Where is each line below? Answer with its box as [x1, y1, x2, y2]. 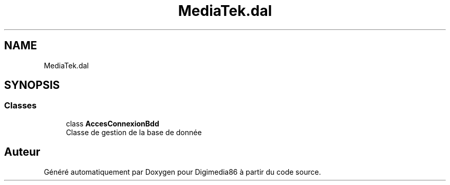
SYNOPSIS [4, 79, 60, 92]
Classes [4, 100, 37, 111]
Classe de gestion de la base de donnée [66, 127, 202, 137]
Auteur [4, 145, 41, 159]
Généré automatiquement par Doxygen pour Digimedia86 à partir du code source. [44, 167, 321, 176]
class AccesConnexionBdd [66, 119, 159, 128]
